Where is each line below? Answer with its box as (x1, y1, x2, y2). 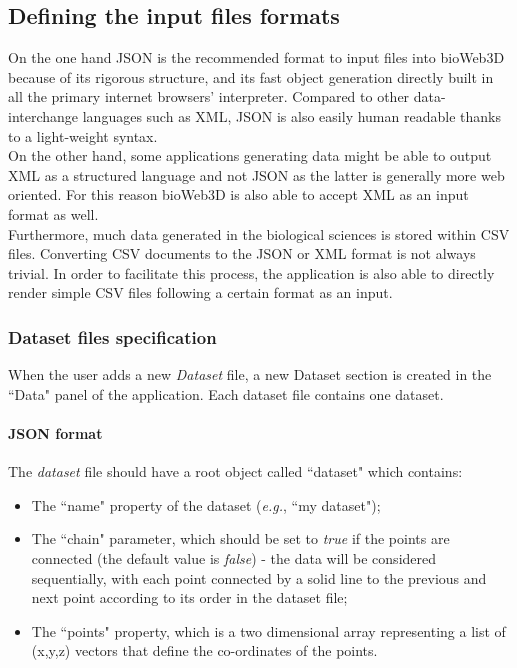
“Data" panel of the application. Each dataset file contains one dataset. (8, 383, 444, 404)
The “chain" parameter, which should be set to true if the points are (31, 528, 450, 549)
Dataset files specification (8, 324, 217, 349)
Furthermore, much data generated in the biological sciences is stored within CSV (8, 223, 510, 244)
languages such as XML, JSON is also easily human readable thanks (82, 105, 501, 126)
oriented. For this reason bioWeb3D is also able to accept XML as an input (8, 184, 469, 205)
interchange (8, 105, 79, 126)
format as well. (8, 203, 99, 224)
